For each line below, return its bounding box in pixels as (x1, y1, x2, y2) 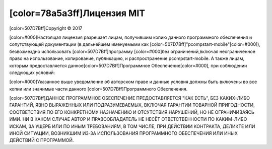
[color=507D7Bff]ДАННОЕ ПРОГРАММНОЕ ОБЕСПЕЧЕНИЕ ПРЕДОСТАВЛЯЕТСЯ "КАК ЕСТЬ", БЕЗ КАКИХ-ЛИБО (9, 95, 250, 101)
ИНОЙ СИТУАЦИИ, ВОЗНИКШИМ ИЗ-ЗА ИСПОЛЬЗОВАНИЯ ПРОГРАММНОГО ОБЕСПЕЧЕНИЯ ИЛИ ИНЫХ (9, 130, 238, 136)
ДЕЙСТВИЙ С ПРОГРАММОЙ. (9, 137, 74, 143)
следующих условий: (9, 69, 55, 76)
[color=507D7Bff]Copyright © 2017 (9, 25, 83, 31)
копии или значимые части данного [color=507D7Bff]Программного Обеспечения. (9, 86, 188, 92)
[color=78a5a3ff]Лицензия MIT (9, 8, 146, 19)
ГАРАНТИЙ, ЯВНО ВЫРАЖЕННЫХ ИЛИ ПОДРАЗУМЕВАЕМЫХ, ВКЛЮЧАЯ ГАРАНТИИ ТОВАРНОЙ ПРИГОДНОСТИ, (9, 102, 255, 108)
